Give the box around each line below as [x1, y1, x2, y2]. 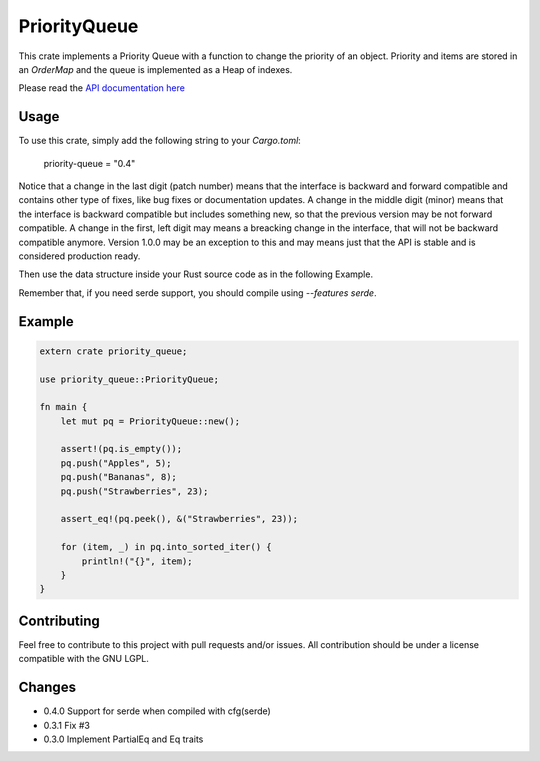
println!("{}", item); [81, 555, 194, 567]
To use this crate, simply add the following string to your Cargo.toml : [18, 135, 302, 147]
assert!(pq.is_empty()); [60, 443, 183, 455]
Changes [18, 679, 77, 696]
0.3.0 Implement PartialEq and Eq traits [43, 733, 204, 745]
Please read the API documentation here [18, 82, 185, 94]
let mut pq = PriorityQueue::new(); [60, 415, 240, 427]
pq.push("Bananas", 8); [60, 471, 177, 483]
